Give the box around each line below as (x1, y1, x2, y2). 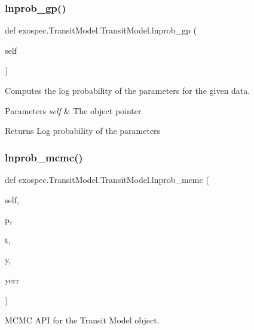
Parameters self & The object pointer (5, 104, 142, 117)
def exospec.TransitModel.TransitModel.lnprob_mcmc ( (5, 173, 209, 185)
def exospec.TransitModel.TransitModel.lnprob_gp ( (5, 24, 197, 36)
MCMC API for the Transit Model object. (5, 314, 160, 326)
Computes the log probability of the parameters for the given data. (5, 84, 250, 96)
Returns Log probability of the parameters (5, 124, 161, 137)
